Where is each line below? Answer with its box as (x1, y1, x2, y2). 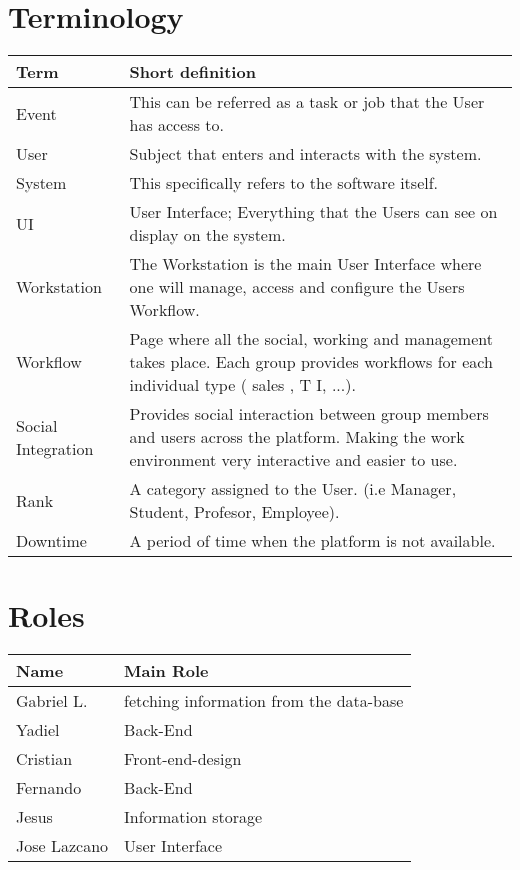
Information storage (124, 805, 263, 829)
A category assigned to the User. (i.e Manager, (129, 477, 457, 501)
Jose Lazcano (16, 834, 109, 858)
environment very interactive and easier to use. (129, 448, 458, 472)
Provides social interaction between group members (129, 402, 489, 426)
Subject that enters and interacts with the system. (129, 142, 482, 166)
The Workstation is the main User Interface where (129, 252, 482, 276)
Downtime (16, 529, 87, 553)
